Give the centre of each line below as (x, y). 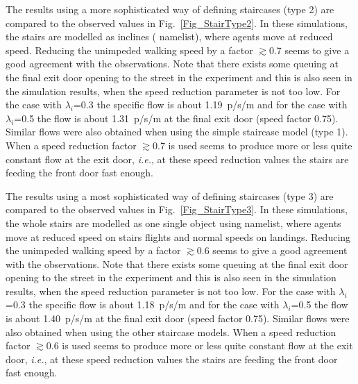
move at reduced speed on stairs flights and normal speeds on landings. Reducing (178, 236)
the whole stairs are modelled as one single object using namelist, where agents (173, 223)
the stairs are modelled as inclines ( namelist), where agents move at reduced (169, 36)
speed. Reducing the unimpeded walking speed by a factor (129, 50)
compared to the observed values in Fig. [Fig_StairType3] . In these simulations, (177, 209)
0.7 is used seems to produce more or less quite (253, 145)
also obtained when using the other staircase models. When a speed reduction (171, 332)
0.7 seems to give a (309, 50)
